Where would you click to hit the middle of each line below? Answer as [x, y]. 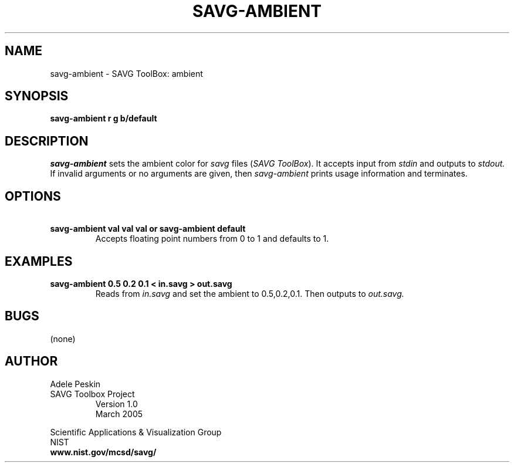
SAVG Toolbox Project [92, 394]
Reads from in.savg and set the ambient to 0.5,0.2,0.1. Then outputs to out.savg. [250, 293]
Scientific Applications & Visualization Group [136, 432]
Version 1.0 [116, 404]
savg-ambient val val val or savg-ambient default [148, 229]
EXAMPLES [39, 261]
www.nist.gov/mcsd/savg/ [103, 452]
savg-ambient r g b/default [104, 119]
